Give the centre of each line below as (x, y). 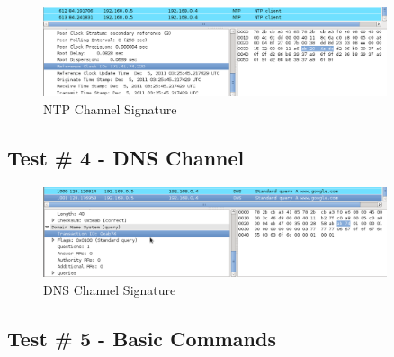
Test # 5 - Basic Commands (142, 339)
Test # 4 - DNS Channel (126, 158)
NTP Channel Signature (110, 109)
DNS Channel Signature (110, 290)
